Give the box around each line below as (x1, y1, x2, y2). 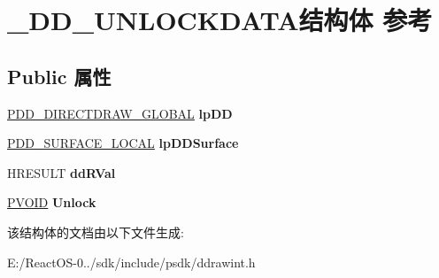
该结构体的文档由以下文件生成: (7, 222, 184, 241)
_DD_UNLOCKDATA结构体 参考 (7, 2, 433, 38)
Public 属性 (7, 62, 112, 89)
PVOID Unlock (7, 193, 96, 212)
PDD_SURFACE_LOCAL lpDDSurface (7, 134, 239, 152)
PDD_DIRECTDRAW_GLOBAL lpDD (7, 104, 233, 122)
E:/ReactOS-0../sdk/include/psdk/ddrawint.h (7, 252, 256, 271)
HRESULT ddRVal (7, 163, 116, 181)
